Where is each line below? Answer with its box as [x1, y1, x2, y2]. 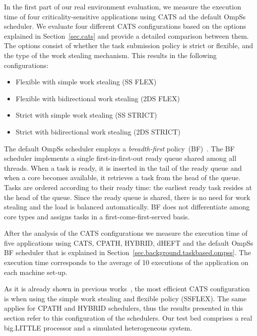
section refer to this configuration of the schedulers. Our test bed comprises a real [4, 313, 253, 323]
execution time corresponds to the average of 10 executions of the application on [4, 257, 249, 268]
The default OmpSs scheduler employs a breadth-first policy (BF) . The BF [4, 143, 235, 153]
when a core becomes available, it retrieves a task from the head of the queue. [4, 172, 241, 183]
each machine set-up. [4, 267, 67, 277]
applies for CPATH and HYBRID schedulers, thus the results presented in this [4, 303, 243, 313]
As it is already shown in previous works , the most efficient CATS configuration [4, 283, 250, 294]
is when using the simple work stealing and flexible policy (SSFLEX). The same [4, 293, 247, 303]
